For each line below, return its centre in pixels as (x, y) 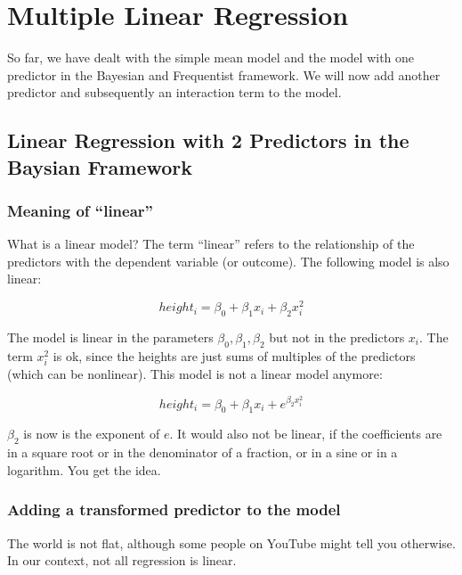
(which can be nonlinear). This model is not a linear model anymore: (195, 373)
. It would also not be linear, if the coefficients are (306, 434)
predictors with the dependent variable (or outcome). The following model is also (228, 261)
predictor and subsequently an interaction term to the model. (174, 92)
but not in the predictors (337, 337)
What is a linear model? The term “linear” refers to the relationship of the (211, 244)
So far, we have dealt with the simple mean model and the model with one (211, 57)
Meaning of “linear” (80, 210)
